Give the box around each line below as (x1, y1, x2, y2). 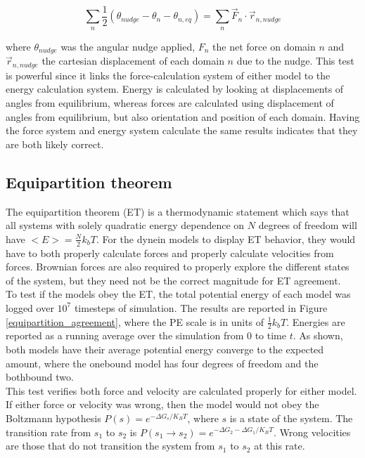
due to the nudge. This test (236, 53, 354, 68)
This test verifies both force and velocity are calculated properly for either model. (6, 383, 357, 398)
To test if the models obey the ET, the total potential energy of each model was (6, 287, 351, 301)
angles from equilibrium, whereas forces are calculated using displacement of (6, 95, 334, 110)
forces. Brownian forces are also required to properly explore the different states (6, 259, 350, 274)
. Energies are (286, 314, 345, 329)
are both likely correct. (6, 136, 104, 151)
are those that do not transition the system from (6, 438, 215, 453)
